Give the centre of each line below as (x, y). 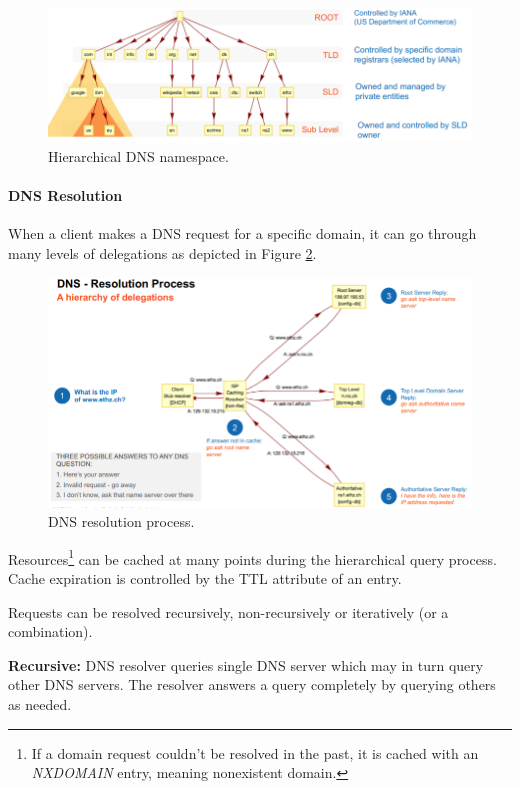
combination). (50, 631)
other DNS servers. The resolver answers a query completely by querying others (252, 684)
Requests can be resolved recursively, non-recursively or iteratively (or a (228, 611)
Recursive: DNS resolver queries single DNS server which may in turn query (246, 664)
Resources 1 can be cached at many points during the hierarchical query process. (252, 557)
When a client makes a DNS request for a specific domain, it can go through (242, 233)
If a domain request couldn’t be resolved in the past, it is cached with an (255, 752)
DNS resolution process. (121, 521)
